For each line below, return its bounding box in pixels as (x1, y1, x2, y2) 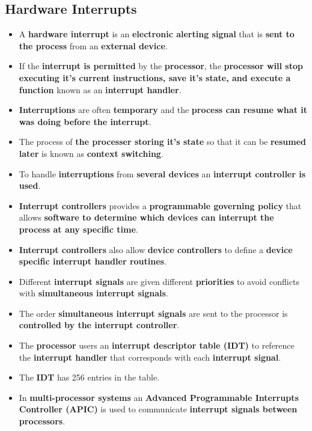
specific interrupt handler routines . (19, 255, 167, 267)
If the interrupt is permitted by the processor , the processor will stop (19, 60, 303, 72)
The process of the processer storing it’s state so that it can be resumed (19, 135, 307, 148)
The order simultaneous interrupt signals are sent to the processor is (19, 307, 288, 319)
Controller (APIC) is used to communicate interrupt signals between (19, 403, 298, 415)
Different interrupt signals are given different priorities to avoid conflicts (19, 275, 299, 287)
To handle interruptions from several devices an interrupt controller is (19, 167, 306, 180)
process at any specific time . (19, 222, 138, 235)
